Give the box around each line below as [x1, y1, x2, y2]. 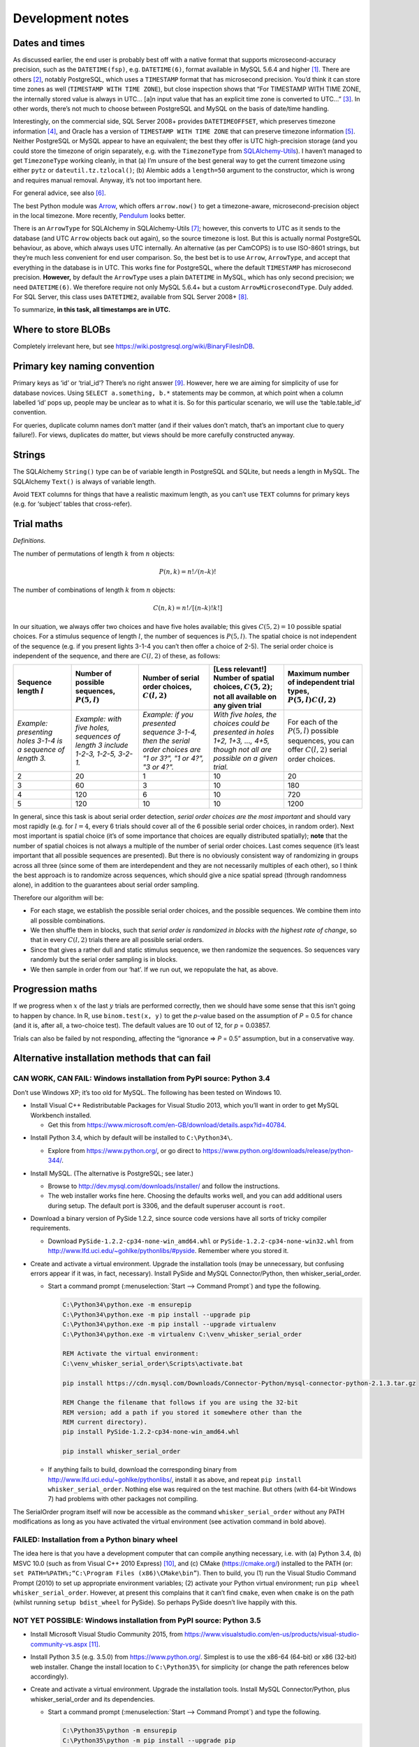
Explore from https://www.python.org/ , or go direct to [47, 1146, 202, 1154]
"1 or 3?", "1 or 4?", [142, 753, 204, 763]
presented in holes [213, 727, 274, 737]
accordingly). [30, 1672, 69, 1681]
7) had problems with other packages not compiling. [47, 1495, 198, 1503]
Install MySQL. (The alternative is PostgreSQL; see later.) [30, 1169, 194, 1177]
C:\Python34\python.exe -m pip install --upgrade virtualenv [62, 1321, 277, 1328]
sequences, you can [287, 736, 355, 746]
